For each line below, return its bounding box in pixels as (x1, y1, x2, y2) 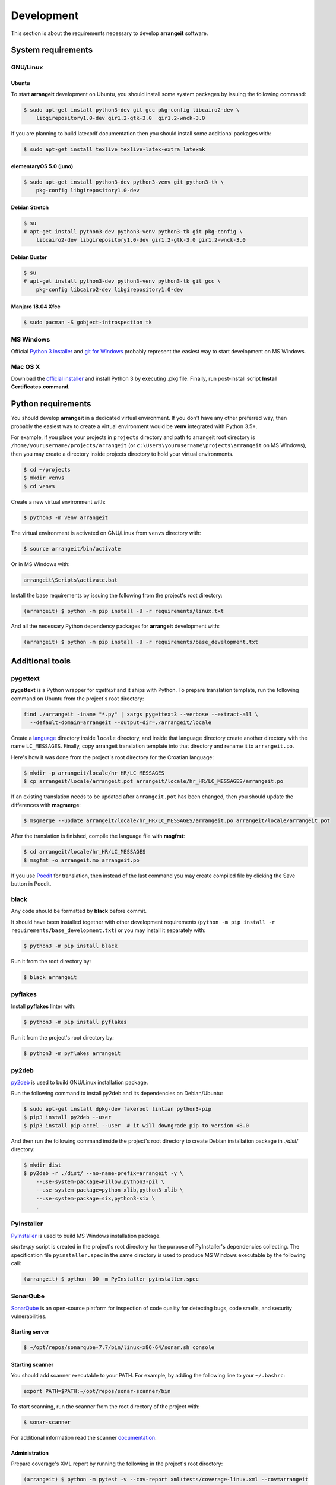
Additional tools (11, 656, 71, 666)
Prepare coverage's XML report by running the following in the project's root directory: (11, 1460, 223, 1467)
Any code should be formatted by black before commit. (11, 908, 147, 915)
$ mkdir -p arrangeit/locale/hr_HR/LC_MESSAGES (23, 769, 164, 776)
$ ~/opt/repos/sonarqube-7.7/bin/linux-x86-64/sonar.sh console (23, 1344, 215, 1351)
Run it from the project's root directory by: (11, 1034, 114, 1041)
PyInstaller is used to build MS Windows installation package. (11, 1232, 161, 1239)
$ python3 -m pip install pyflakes (23, 1019, 127, 1025)
